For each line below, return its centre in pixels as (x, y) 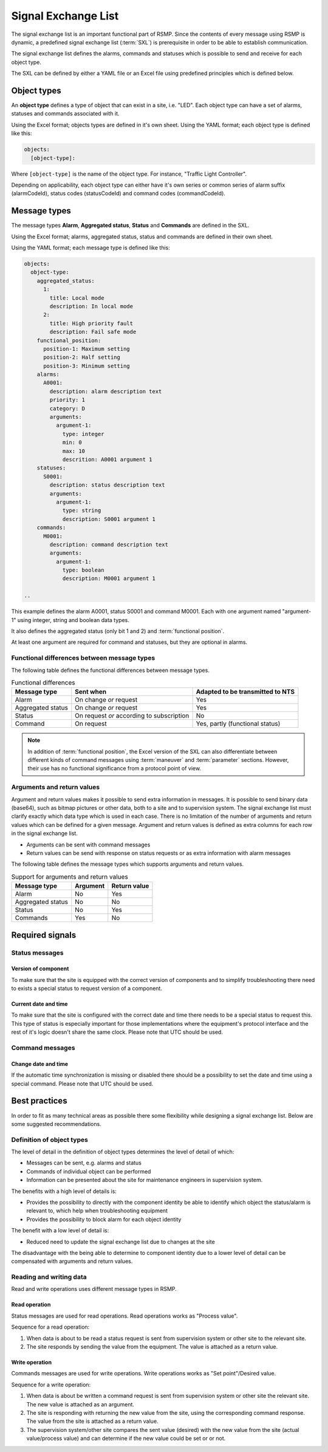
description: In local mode (91, 306)
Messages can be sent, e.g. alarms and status (84, 1163)
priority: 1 (67, 400)
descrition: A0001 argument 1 (107, 459)
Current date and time (39, 1004)
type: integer (83, 434)
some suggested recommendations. (56, 1124)
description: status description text (107, 485)
